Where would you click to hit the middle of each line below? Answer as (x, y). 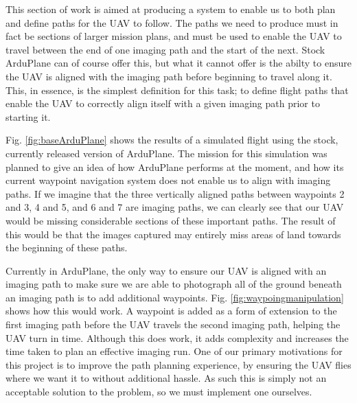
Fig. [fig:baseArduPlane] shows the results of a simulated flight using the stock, (172, 140)
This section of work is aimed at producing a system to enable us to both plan (171, 9)
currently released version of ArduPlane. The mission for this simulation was (166, 153)
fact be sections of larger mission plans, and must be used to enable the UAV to (174, 36)
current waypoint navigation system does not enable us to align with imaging (168, 180)
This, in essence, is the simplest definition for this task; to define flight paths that (177, 90)
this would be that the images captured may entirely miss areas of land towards (173, 234)
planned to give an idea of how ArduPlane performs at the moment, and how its (175, 166)
